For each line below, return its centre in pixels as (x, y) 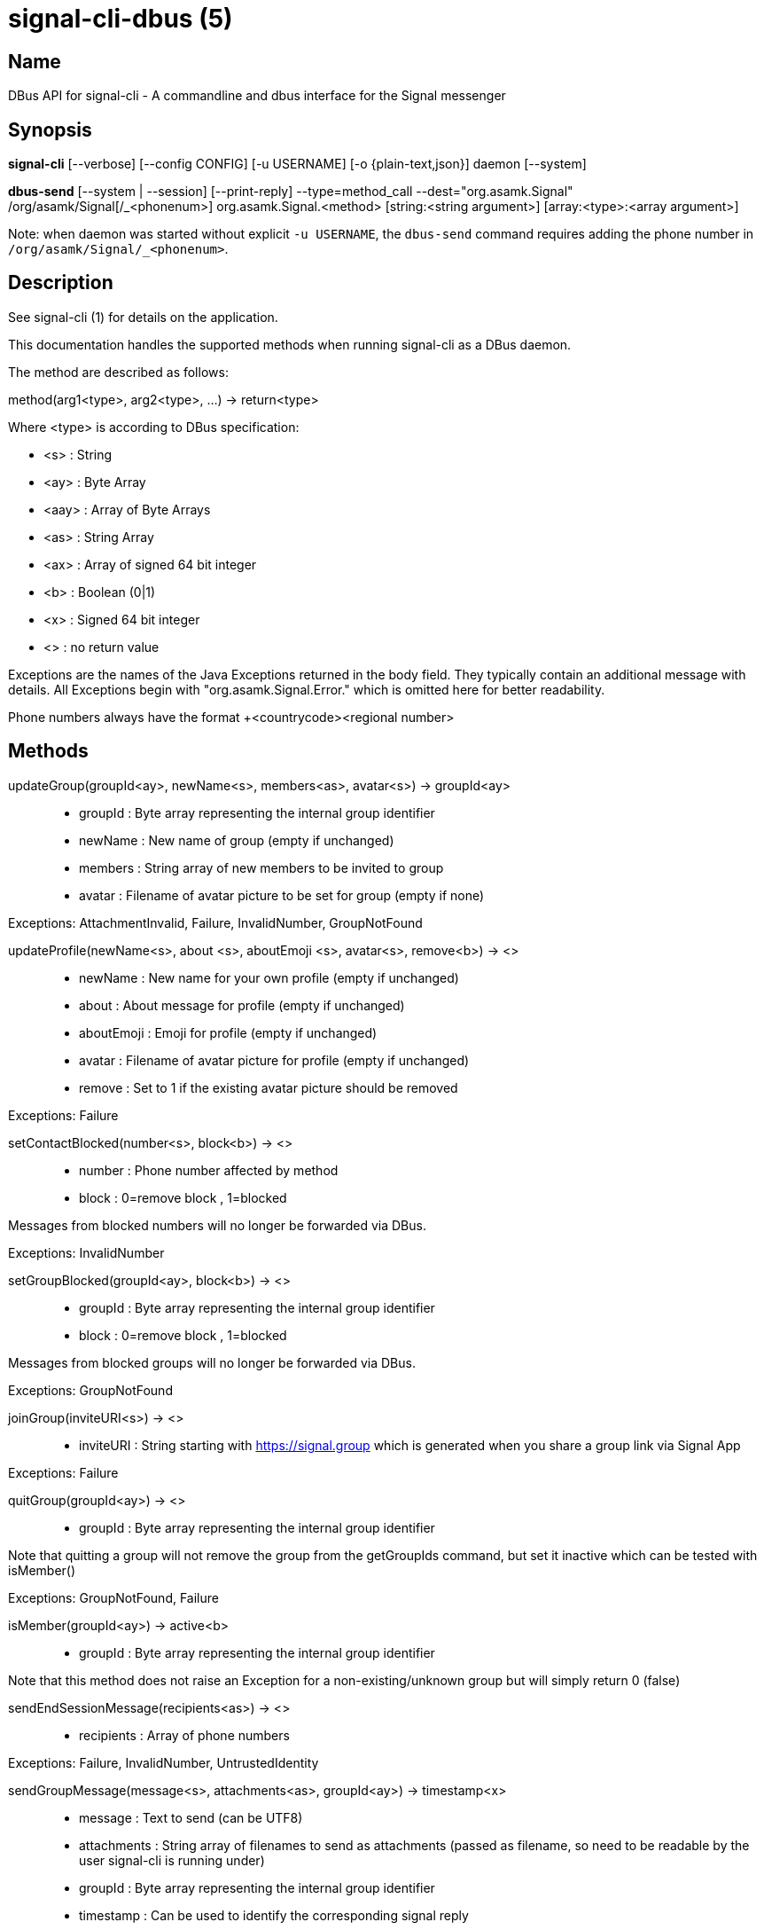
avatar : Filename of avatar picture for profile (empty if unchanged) (274, 1060)
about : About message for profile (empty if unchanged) (242, 1005)
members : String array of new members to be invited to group (261, 867)
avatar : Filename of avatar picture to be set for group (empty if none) (282, 895)
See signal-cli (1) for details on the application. (143, 317)
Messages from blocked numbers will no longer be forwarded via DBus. (217, 1225)
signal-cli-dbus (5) (121, 19)
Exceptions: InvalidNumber (86, 1252)
